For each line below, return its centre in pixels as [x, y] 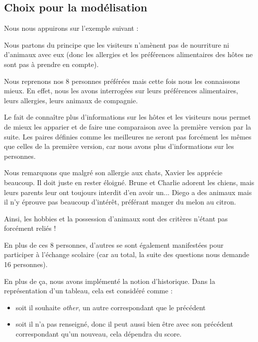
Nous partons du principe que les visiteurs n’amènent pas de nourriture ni [117, 44]
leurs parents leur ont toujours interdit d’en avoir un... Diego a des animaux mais [128, 192]
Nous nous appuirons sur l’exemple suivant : [71, 28]
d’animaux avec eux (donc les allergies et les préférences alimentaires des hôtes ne [129, 54]
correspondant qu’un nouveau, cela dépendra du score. [99, 334]
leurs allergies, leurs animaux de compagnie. [71, 100]
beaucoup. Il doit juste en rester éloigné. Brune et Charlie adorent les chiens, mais [129, 182]
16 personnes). [26, 264]
